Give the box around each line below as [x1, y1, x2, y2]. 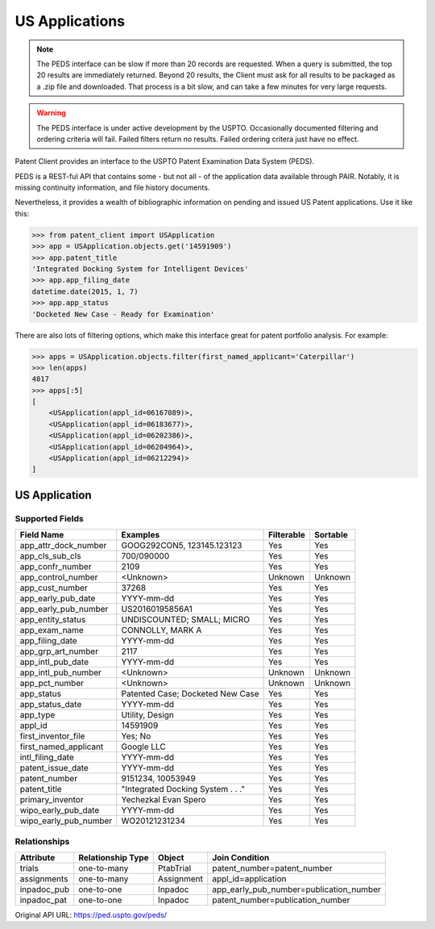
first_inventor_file [19, 730, 85, 742]
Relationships [14, 835, 70, 847]
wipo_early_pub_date [19, 805, 100, 816]
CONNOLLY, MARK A [121, 625, 202, 636]
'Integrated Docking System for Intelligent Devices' [31, 265, 249, 274]
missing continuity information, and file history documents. [14, 182, 210, 193]
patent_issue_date [19, 763, 89, 774]
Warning [36, 108, 66, 118]
